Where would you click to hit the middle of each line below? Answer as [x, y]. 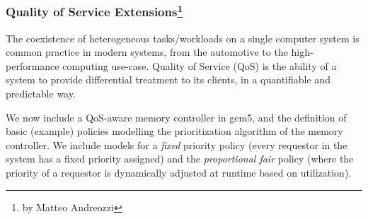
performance [33, 65]
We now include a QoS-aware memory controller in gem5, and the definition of [176, 117]
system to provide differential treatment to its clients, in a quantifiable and [168, 79]
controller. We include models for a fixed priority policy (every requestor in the [177, 144]
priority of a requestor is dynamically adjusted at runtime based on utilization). [179, 173]
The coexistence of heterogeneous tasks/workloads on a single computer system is [183, 38]
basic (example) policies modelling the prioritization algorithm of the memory [174, 131]
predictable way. [41, 94]
